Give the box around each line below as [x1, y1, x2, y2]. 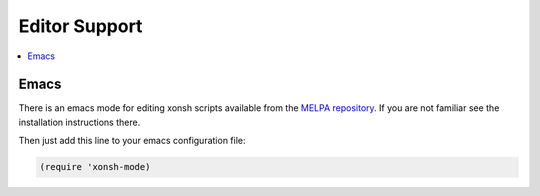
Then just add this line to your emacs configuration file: [18, 135, 246, 147]
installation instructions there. [18, 116, 141, 128]
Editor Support [18, 15, 143, 37]
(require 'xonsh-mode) [39, 161, 151, 173]
